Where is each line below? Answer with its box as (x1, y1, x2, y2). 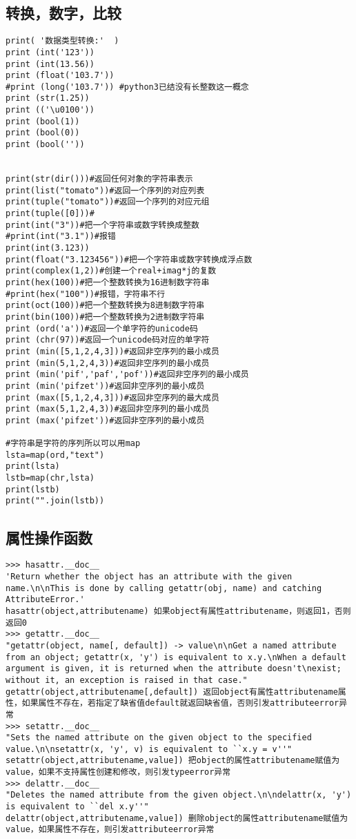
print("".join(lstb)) (6, 496, 105, 506)
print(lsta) (6, 461, 60, 472)
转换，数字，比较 (6, 2, 121, 23)
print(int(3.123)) (6, 243, 90, 253)
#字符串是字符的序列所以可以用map (6, 438, 141, 449)
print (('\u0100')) (6, 105, 95, 115)
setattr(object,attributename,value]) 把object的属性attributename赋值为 (6, 755, 340, 766)
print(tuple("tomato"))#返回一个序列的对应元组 (6, 197, 210, 207)
